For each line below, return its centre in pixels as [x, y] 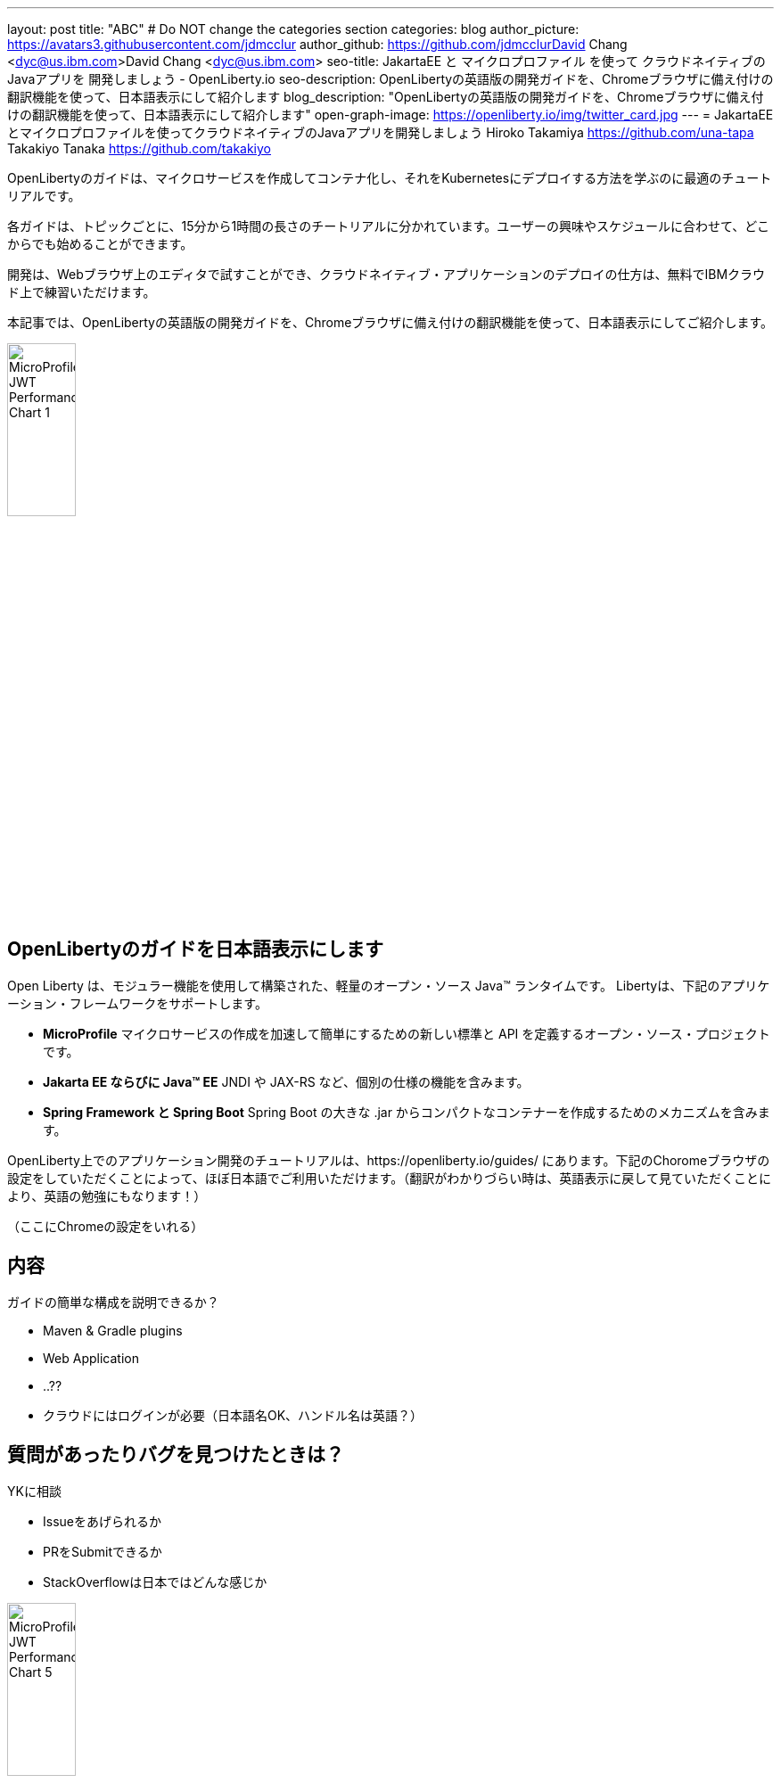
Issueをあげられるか [102, 1522]
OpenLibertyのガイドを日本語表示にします [196, 949]
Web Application [91, 1359]
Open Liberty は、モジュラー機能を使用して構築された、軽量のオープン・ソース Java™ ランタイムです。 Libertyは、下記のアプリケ [389, 986]
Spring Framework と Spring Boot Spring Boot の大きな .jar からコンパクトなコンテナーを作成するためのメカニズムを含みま [407, 1113]
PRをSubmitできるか [103, 1552]
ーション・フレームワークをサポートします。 [137, 1004]
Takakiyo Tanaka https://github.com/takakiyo [139, 148]
